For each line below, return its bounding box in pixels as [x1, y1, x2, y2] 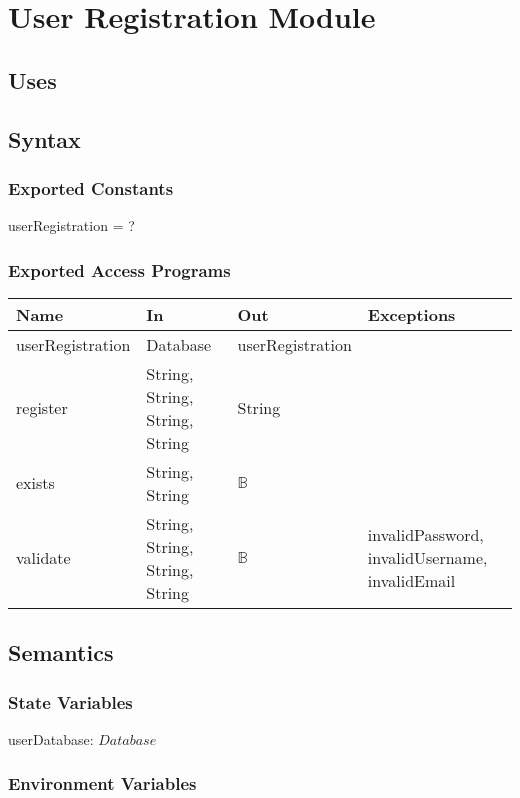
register [16, 396, 68, 420]
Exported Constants [8, 175, 174, 200]
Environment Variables [8, 771, 197, 796]
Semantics [8, 637, 114, 668]
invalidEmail [367, 569, 456, 593]
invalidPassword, [367, 523, 484, 547]
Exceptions [367, 302, 456, 326]
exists [16, 471, 55, 495]
